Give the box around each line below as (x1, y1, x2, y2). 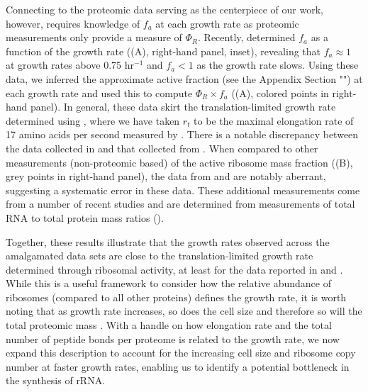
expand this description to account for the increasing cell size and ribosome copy (6, 345, 356, 360)
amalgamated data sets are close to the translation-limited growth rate (6, 248, 313, 263)
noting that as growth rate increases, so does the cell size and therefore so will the (6, 303, 362, 318)
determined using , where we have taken (6, 113, 180, 128)
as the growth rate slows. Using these (196, 57, 359, 72)
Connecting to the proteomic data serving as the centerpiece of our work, (6, 2, 323, 16)
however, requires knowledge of (6, 16, 140, 30)
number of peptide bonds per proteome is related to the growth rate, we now (6, 331, 340, 346)
